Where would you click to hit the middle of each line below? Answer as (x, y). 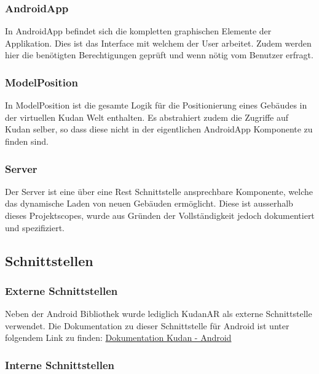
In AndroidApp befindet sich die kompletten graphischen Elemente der (138, 31)
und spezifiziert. (35, 227)
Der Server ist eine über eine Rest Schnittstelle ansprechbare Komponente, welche (159, 191)
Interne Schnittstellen (60, 364)
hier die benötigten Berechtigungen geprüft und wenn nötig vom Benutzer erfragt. (159, 55)
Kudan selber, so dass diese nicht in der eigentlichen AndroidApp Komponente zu (159, 129)
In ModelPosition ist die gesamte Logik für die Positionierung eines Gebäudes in (156, 105)
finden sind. (27, 141)
